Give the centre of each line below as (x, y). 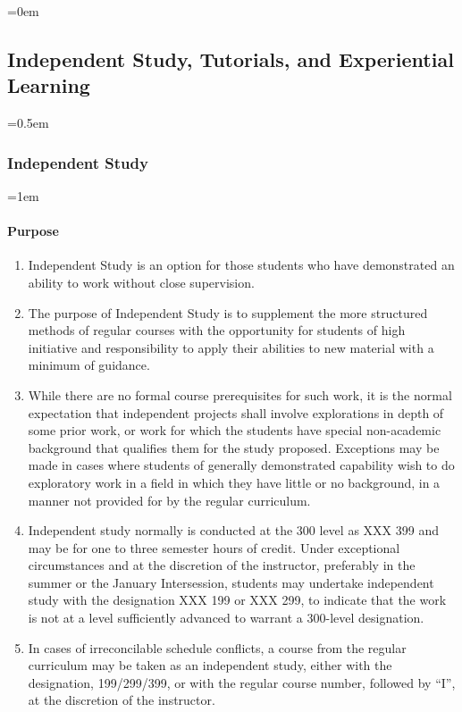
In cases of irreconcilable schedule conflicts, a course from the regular (217, 647)
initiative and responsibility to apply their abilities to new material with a (231, 347)
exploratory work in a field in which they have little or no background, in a (234, 482)
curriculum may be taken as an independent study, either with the (210, 665)
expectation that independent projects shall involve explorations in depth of (236, 412)
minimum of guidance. (89, 365)
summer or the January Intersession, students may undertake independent (231, 582)
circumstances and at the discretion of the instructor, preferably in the (222, 565)
